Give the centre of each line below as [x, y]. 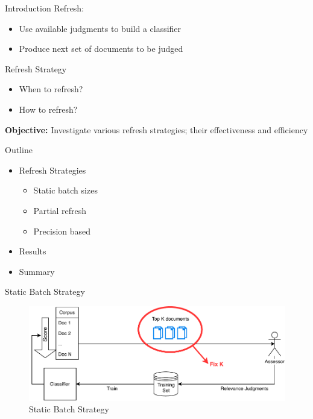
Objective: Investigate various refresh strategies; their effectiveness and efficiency [156, 129]
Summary [37, 271]
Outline [19, 150]
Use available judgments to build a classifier [100, 28]
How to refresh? [48, 109]
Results [33, 251]
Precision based [62, 231]
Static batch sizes [65, 190]
